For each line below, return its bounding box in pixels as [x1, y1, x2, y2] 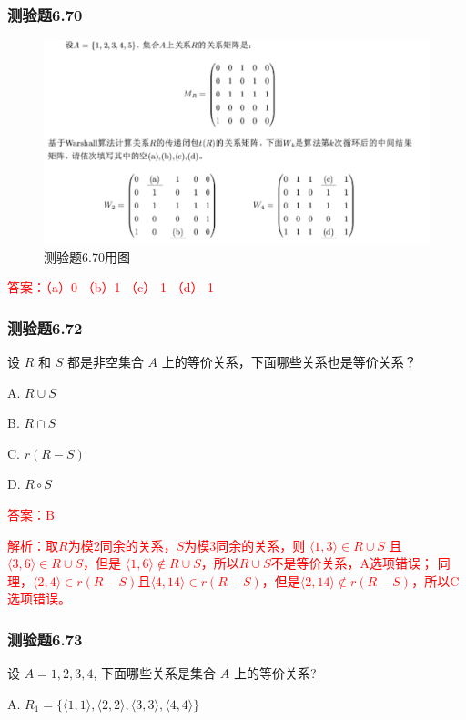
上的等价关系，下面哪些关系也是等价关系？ [161, 352, 417, 371]
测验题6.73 [7, 627, 83, 650]
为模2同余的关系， [67, 535, 177, 554]
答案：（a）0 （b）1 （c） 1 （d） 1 [7, 278, 215, 297]
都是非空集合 [66, 352, 144, 371]
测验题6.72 [7, 316, 83, 339]
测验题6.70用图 [44, 247, 130, 266]
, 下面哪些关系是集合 [93, 664, 217, 683]
